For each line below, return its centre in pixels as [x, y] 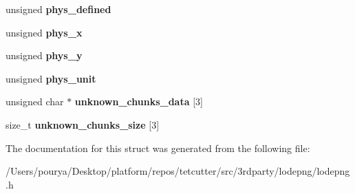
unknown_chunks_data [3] [139, 101]
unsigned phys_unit [51, 78]
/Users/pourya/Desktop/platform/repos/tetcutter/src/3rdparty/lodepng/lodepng [178, 171]
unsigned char [35, 101]
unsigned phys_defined [58, 9]
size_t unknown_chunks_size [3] [83, 124]
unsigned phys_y [44, 55]
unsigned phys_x [44, 32]
